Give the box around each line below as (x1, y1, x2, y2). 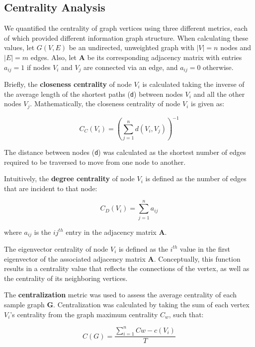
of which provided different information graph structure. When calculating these (4, 32, 249, 43)
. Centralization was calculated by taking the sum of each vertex (53, 299, 250, 309)
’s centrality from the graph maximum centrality (10, 309, 158, 319)
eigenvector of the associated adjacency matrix (4, 253, 146, 264)
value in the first (180, 243, 230, 254)
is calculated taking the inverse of (142, 79, 245, 89)
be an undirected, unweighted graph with (69, 42, 194, 53)
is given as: (191, 98, 225, 109)
